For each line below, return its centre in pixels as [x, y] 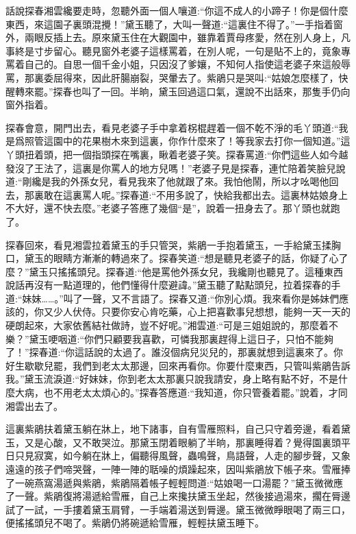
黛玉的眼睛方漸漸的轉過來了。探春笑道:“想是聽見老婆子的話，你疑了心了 [186, 258]
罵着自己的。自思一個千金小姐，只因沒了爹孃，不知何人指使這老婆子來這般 [173, 64]
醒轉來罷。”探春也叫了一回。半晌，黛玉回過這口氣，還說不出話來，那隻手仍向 [178, 91]
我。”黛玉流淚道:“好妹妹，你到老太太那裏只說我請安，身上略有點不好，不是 [172, 379]
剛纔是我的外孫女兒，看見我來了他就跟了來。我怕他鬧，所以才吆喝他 [176, 181]
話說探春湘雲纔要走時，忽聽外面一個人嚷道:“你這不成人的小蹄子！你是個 [167, 10]
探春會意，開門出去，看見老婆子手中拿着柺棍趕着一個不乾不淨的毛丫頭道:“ [172, 127]
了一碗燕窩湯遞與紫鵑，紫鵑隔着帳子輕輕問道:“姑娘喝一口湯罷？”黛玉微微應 [175, 482]
